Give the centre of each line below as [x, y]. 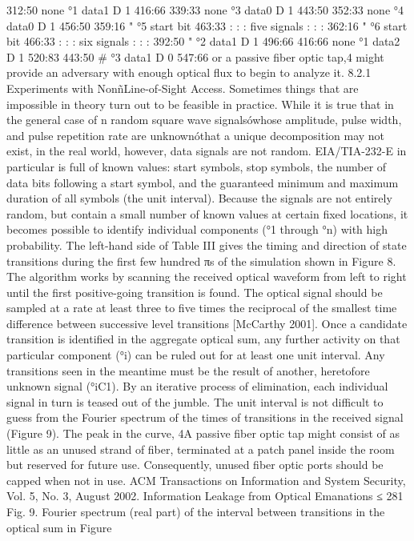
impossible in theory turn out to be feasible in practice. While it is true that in [200, 104]
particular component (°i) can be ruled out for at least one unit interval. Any [196, 355]
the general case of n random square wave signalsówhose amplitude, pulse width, [204, 120]
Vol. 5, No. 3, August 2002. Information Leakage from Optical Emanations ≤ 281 [205, 496]
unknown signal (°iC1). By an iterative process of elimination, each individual [197, 386]
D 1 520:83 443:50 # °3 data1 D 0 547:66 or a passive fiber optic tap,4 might [195, 56]
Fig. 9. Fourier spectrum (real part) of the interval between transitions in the [196, 511]
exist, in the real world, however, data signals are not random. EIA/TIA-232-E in [207, 151]
